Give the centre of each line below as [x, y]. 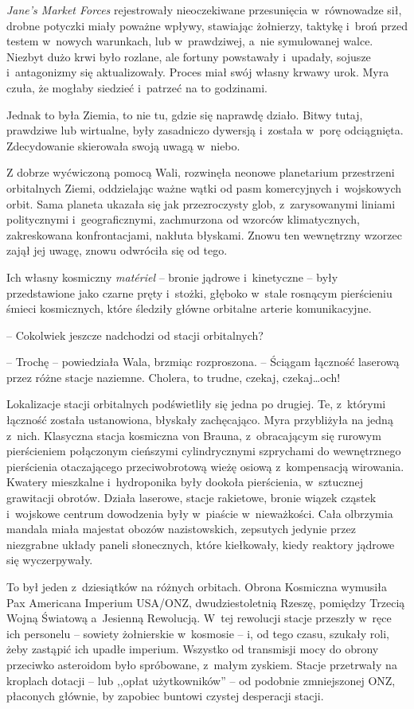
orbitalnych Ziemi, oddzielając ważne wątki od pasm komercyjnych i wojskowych [204, 187]
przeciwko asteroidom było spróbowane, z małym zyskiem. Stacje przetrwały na [202, 664]
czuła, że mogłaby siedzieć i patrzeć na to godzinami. [137, 87]
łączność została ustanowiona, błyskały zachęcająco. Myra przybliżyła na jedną [200, 420]
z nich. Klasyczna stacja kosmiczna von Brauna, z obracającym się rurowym [194, 435]
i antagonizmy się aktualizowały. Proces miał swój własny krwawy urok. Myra [198, 72]
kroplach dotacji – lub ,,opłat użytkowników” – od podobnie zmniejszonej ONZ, [201, 680]
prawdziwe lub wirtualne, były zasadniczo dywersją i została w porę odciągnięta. [205, 130]
